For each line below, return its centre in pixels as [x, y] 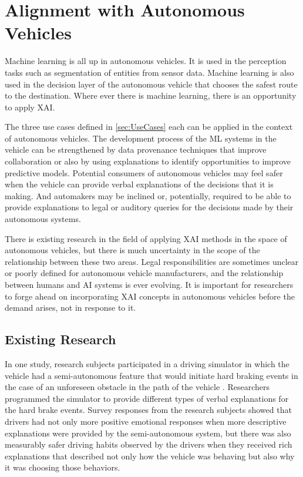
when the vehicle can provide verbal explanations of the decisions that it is [139, 184]
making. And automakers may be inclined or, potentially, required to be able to [148, 195]
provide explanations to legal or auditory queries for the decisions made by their [149, 207]
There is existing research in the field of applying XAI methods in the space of [146, 238]
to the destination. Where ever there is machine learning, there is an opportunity [151, 95]
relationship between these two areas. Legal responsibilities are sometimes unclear [152, 261]
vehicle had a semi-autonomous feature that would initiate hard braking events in [151, 375]
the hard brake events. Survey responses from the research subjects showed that [148, 410]
